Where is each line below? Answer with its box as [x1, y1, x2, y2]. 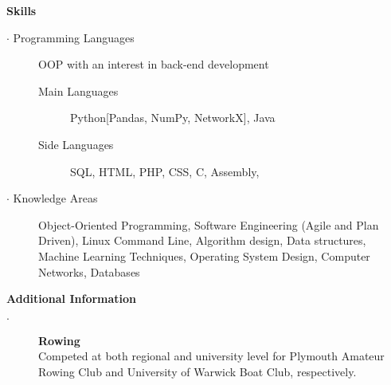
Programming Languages [13, 29, 135, 45]
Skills [6, 2, 37, 18]
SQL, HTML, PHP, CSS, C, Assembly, [70, 163, 260, 179]
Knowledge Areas [13, 190, 98, 206]
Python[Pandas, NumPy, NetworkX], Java [70, 109, 276, 126]
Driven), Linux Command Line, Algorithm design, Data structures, [38, 232, 366, 249]
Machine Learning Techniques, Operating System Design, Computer [38, 247, 370, 264]
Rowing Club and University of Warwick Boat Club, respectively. [38, 363, 357, 379]
